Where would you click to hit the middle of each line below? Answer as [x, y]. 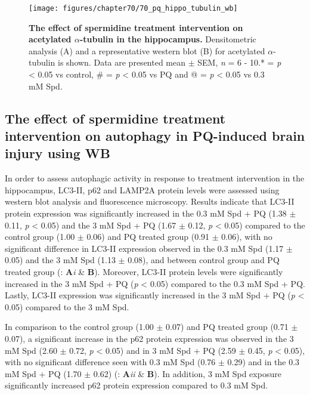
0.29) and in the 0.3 [263, 362]
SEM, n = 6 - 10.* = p [239, 62]
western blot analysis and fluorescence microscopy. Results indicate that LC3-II [150, 201]
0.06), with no [247, 237]
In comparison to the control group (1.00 [79, 327]
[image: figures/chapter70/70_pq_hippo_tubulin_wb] [133, 8]
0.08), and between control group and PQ [204, 260]
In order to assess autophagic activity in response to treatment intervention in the [155, 178]
